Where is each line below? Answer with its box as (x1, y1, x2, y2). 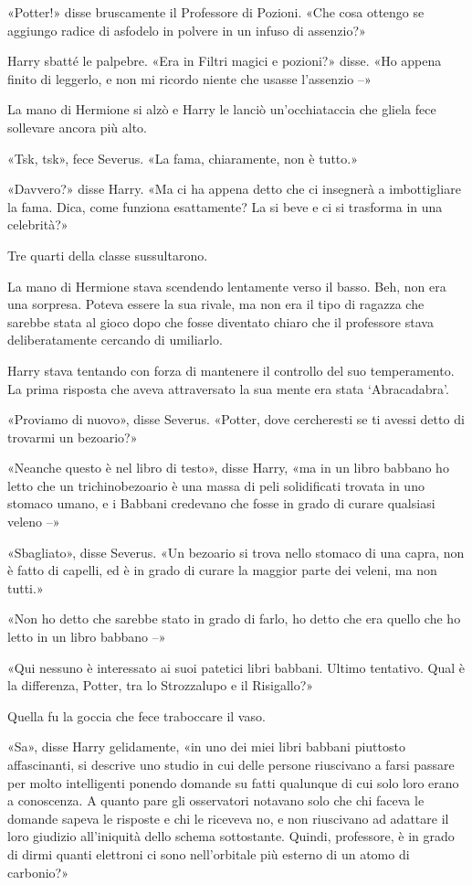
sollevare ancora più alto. (7, 117, 147, 136)
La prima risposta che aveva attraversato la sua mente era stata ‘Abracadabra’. (7, 379, 449, 398)
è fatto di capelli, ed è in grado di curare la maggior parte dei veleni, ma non (7, 560, 437, 580)
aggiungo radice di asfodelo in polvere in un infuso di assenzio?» (7, 20, 366, 39)
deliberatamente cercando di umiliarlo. (7, 330, 223, 349)
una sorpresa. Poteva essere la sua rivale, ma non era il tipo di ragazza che (7, 294, 425, 314)
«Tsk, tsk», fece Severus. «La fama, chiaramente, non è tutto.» (7, 148, 358, 167)
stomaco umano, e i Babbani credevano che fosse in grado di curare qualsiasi (7, 494, 435, 513)
